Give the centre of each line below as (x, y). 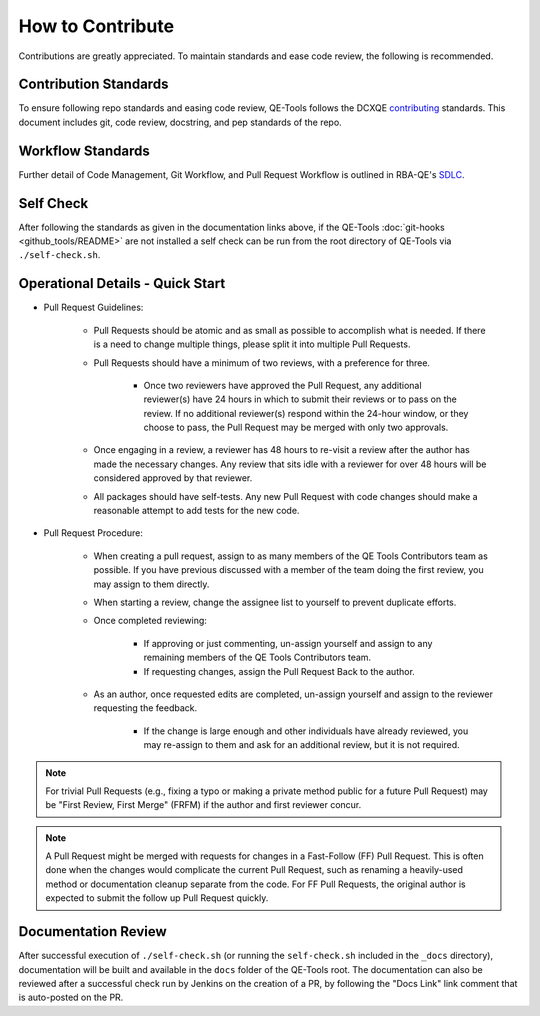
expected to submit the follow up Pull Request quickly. (157, 898)
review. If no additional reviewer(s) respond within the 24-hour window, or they (306, 413)
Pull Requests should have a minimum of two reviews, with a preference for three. (261, 362)
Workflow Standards (84, 150)
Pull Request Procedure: (93, 533)
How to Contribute (96, 26)
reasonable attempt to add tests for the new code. (196, 511)
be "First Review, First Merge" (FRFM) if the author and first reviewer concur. (203, 805)
